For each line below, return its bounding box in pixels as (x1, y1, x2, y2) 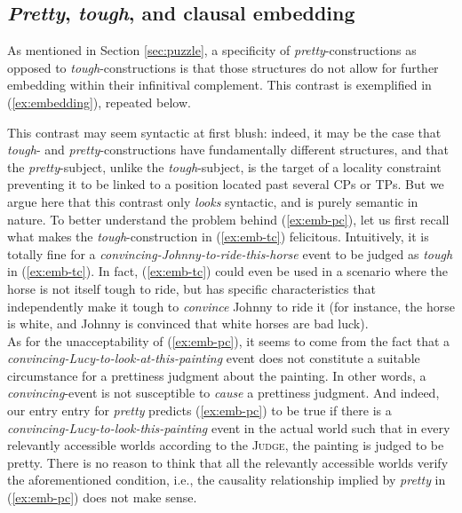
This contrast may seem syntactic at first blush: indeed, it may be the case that (7, 122, 442, 141)
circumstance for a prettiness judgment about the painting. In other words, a (7, 366, 426, 384)
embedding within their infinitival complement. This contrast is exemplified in (7, 75, 432, 94)
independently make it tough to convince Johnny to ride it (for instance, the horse (7, 296, 455, 315)
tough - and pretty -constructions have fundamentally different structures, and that (7, 140, 449, 159)
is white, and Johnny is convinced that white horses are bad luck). (7, 314, 369, 333)
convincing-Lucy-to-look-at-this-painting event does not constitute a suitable (7, 349, 420, 367)
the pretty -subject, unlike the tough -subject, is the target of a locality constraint (7, 157, 442, 176)
